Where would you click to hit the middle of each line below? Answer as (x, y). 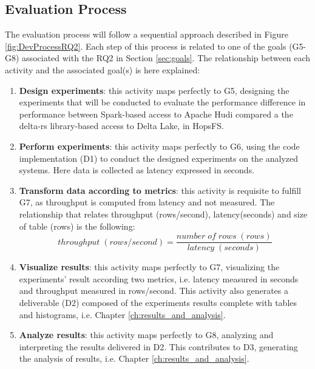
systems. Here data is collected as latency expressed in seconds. (137, 170)
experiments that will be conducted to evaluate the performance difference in (162, 102)
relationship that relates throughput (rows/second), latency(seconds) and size (163, 214)
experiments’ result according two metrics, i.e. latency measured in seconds (159, 278)
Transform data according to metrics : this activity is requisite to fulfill (160, 190)
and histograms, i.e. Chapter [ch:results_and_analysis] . (122, 314)
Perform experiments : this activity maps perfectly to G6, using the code (159, 146)
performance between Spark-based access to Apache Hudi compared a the (156, 114)
